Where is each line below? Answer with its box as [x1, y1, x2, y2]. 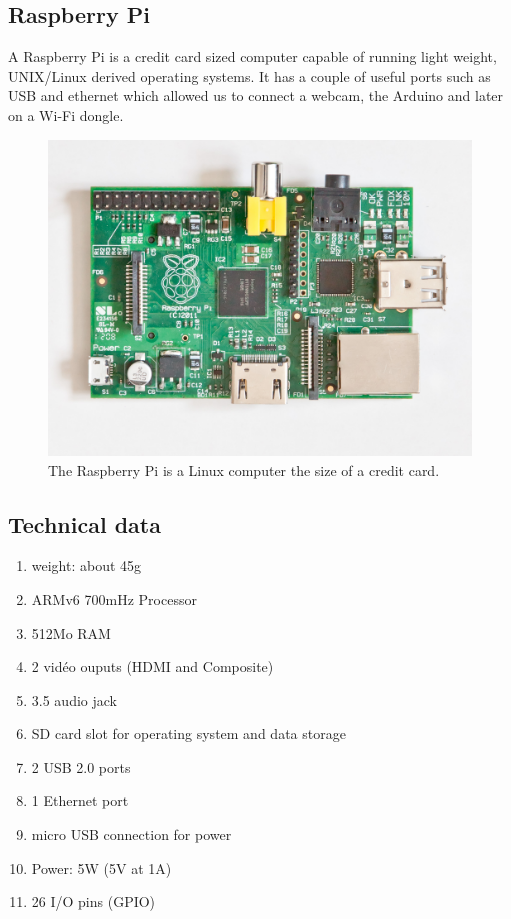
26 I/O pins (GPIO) [31, 891, 156, 912]
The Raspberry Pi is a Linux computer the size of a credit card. [48, 459, 440, 480]
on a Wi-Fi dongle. [8, 104, 124, 125]
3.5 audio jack [31, 689, 117, 710]
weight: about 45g [31, 555, 142, 576]
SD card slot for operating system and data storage [31, 723, 346, 744]
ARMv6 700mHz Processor [31, 588, 197, 609]
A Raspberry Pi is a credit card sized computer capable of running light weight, [8, 46, 497, 67]
